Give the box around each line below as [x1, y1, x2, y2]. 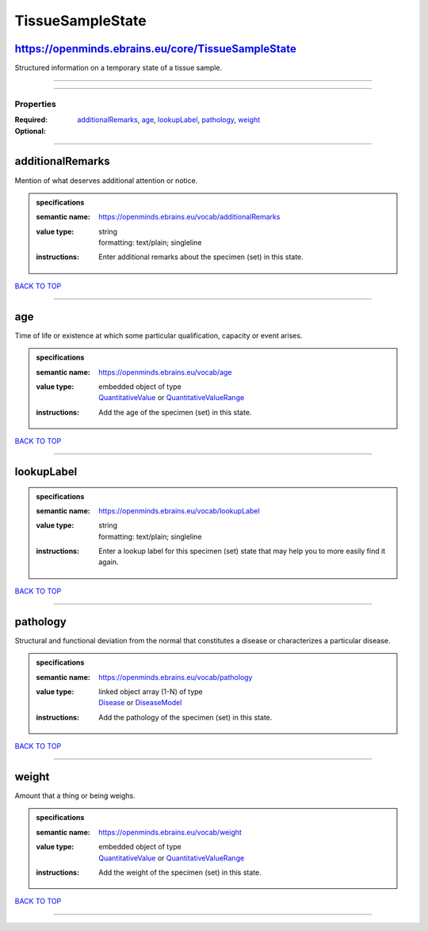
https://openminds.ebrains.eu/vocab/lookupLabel [98, 506, 261, 515]
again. [98, 557, 119, 567]
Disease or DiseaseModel [98, 698, 182, 708]
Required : [14, 115, 48, 124]
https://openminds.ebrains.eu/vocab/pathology [98, 672, 253, 681]
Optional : [14, 126, 47, 135]
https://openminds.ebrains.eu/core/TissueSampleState [14, 42, 296, 55]
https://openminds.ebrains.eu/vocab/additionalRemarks [98, 212, 281, 222]
